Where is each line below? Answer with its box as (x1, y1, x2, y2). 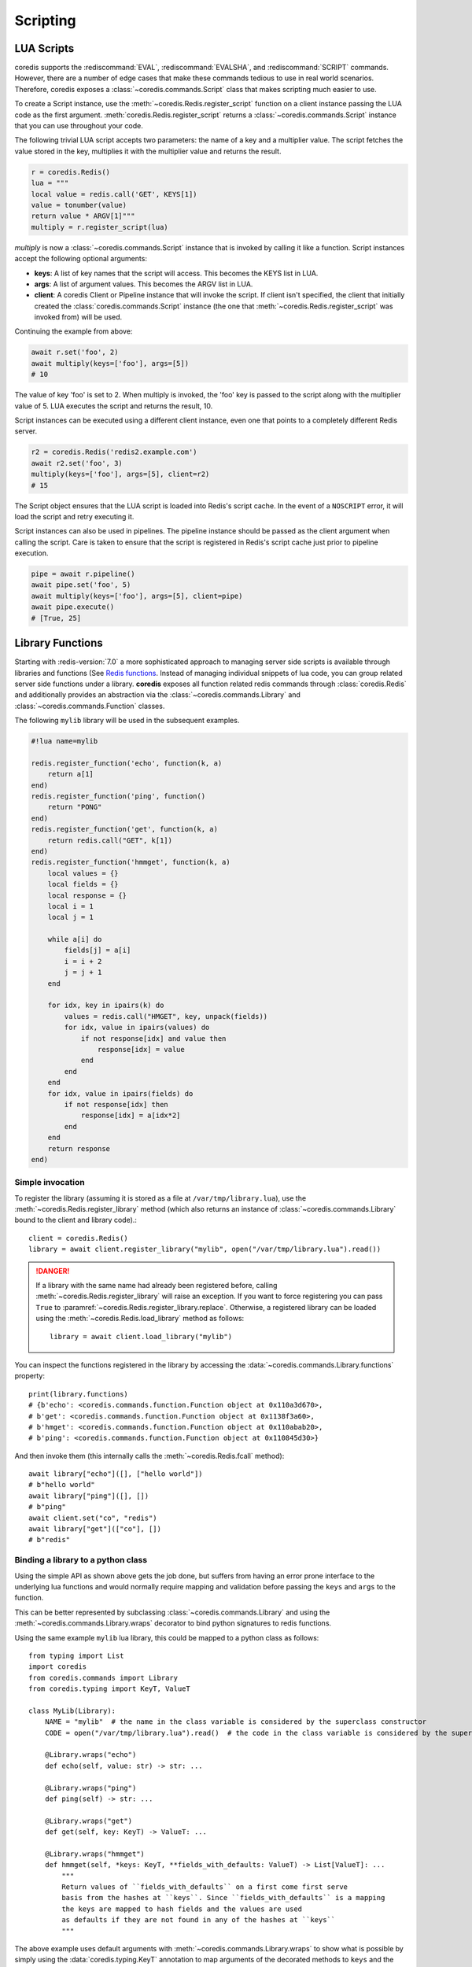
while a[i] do (47, 935, 102, 944)
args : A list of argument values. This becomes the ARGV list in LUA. (34, 279, 253, 289)
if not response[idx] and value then (80, 1034, 227, 1043)
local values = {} (47, 869, 119, 877)
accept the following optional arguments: (14, 254, 147, 264)
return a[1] (47, 769, 94, 779)
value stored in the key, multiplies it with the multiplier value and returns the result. (14, 146, 282, 156)
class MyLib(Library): (28, 1706, 116, 1715)
